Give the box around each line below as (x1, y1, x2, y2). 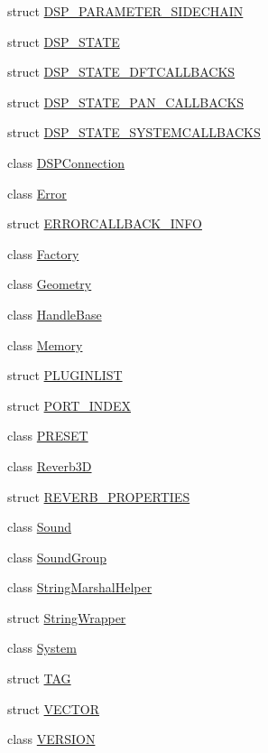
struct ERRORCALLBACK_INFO (7, 214, 202, 233)
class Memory (7, 335, 83, 354)
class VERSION (7, 730, 96, 748)
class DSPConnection (7, 153, 125, 172)
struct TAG (7, 669, 71, 688)
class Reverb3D (7, 456, 92, 475)
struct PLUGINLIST (7, 366, 123, 385)
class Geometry (7, 274, 92, 293)
